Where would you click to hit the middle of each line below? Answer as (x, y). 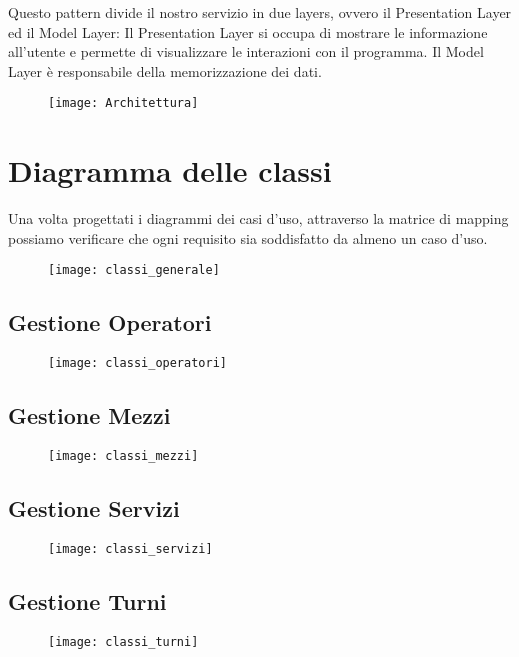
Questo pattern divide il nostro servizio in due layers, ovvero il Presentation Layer (260, 12)
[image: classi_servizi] (130, 548)
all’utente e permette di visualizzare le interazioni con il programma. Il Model (246, 51)
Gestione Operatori (110, 322)
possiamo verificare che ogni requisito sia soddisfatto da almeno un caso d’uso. (248, 237)
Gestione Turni (87, 600)
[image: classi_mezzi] (123, 456)
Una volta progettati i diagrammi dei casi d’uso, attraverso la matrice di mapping (258, 218)
